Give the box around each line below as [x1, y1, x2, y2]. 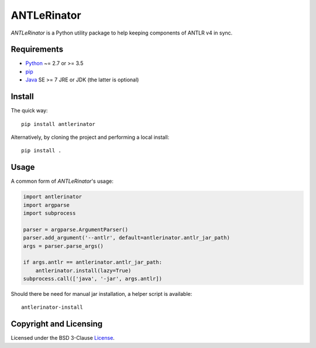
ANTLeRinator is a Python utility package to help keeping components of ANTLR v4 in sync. [11, 29, 233, 36]
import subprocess [23, 210, 76, 216]
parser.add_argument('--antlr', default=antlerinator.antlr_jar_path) [23, 234, 231, 241]
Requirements [11, 45, 64, 54]
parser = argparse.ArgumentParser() [23, 226, 129, 233]
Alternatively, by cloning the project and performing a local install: [11, 134, 170, 141]
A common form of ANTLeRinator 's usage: [11, 178, 114, 185]
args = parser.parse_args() [23, 243, 104, 249]
